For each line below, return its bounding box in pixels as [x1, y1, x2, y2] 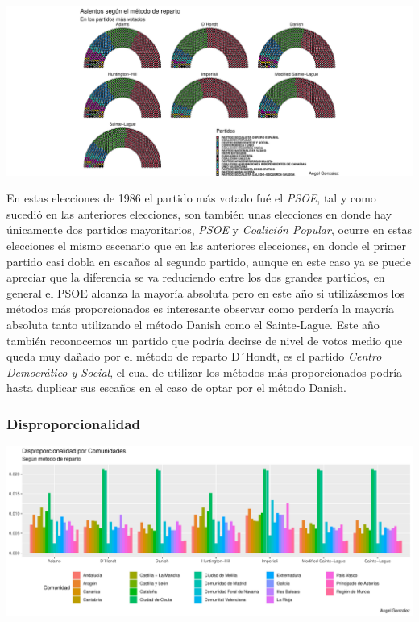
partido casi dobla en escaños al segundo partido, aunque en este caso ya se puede [6, 253, 411, 269]
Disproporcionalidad [6, 413, 140, 433]
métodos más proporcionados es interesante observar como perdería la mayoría [6, 300, 395, 317]
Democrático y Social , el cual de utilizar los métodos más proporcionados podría [6, 363, 403, 380]
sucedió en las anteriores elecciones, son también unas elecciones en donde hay [6, 205, 392, 222]
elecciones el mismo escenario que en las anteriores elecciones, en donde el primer [6, 237, 406, 254]
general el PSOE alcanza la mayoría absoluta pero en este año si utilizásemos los [6, 284, 405, 301]
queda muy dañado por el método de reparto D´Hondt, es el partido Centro [6, 348, 382, 365]
